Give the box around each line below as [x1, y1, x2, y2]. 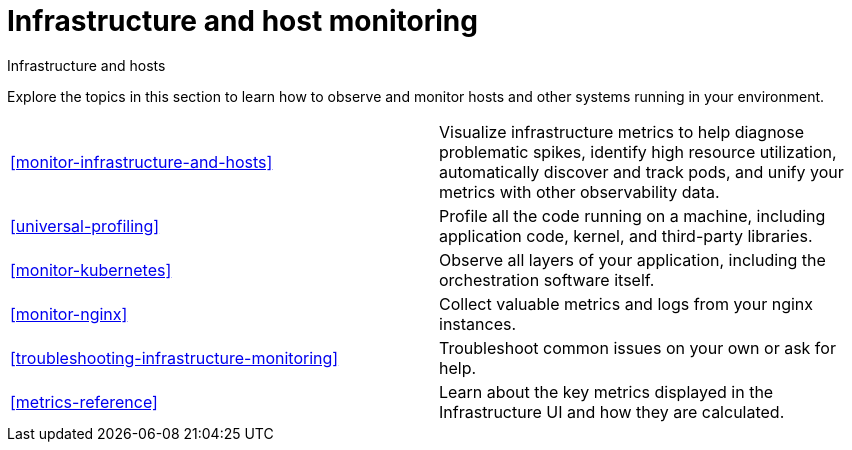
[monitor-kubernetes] [10, 259, 172, 280]
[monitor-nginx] [10, 303, 128, 324]
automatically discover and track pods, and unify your [439, 161, 844, 182]
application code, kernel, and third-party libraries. [439, 225, 813, 246]
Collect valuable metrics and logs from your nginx [439, 293, 814, 314]
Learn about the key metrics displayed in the [439, 381, 774, 402]
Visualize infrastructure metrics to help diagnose [439, 121, 804, 142]
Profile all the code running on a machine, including [439, 205, 826, 226]
